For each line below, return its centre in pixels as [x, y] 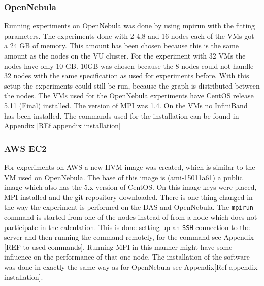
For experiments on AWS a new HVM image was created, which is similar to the [130, 167]
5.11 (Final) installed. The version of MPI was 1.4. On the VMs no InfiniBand [126, 105]
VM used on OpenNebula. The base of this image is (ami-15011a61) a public [123, 177]
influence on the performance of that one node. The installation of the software [127, 257]
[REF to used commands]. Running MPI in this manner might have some [118, 247]
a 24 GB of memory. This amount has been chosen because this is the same [122, 46]
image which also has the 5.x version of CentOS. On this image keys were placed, [130, 187]
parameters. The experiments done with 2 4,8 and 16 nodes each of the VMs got [129, 35]
